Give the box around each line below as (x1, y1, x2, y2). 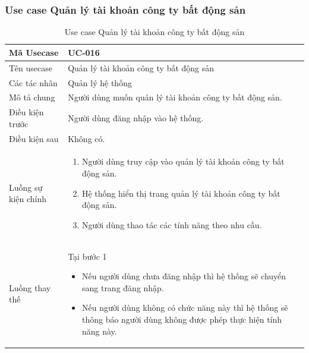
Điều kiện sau (9, 132, 59, 144)
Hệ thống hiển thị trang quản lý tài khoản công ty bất (81, 187, 280, 199)
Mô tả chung (9, 91, 55, 103)
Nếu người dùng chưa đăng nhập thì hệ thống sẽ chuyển (81, 270, 286, 282)
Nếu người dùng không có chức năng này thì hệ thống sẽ (81, 301, 288, 314)
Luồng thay (9, 281, 51, 294)
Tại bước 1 (68, 250, 107, 262)
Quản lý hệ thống (68, 76, 132, 89)
